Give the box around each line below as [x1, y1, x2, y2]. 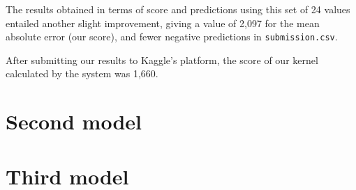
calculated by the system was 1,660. [6, 66, 158, 81]
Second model [6, 107, 142, 136]
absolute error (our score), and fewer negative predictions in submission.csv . [6, 29, 338, 44]
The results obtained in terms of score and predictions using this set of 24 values [6, 2, 350, 16]
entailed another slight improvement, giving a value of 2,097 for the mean [6, 15, 320, 30]
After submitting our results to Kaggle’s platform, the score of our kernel [6, 52, 318, 67]
